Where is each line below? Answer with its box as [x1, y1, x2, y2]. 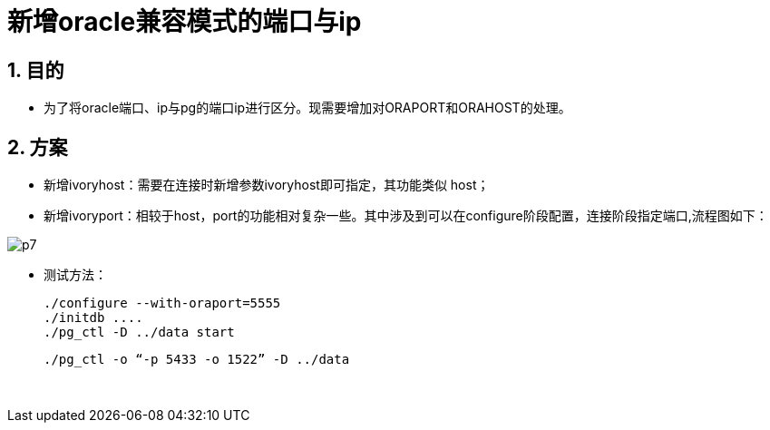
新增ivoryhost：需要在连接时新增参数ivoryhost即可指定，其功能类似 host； [44, 177, 490, 193]
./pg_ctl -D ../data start [44, 325, 235, 340]
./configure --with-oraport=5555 [44, 296, 281, 311]
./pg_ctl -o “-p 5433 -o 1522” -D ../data [44, 352, 350, 367]
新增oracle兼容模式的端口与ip [7, 6, 362, 37]
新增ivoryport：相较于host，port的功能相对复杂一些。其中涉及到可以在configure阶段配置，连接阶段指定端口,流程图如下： [44, 208, 768, 224]
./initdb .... [44, 310, 143, 326]
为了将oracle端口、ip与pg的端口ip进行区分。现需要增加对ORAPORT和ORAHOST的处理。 [44, 100, 571, 116]
